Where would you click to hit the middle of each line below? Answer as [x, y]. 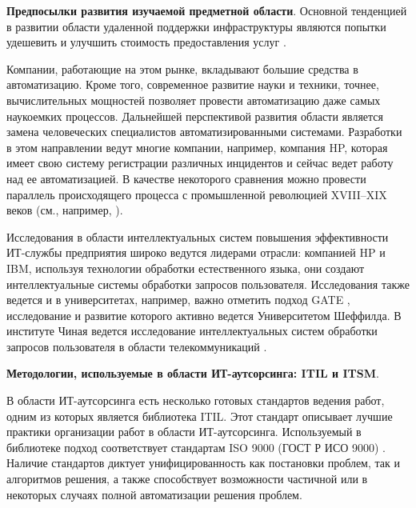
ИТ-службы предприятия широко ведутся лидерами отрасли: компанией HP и [196, 252]
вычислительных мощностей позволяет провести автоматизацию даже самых [194, 100]
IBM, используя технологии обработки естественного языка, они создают [186, 268]
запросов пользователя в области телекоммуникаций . [137, 346]
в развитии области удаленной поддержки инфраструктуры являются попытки [196, 26]
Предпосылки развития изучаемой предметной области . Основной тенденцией [207, 10]
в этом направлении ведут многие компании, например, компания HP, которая [197, 147]
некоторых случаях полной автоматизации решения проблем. [154, 494]
